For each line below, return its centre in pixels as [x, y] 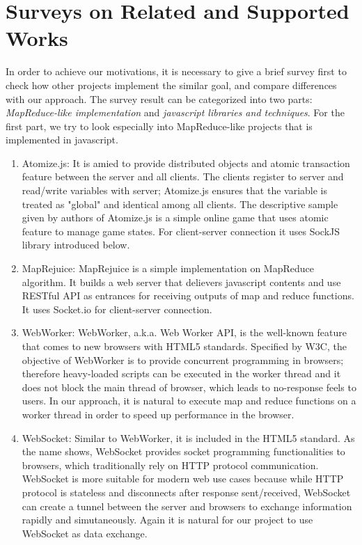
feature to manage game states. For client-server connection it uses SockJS [181, 231]
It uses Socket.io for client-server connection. [117, 309]
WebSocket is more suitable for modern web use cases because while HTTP [183, 479]
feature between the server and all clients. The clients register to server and [183, 176]
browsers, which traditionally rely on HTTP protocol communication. [170, 465]
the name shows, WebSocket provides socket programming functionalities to [183, 451]
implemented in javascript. [62, 140]
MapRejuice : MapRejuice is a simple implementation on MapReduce [168, 268]
